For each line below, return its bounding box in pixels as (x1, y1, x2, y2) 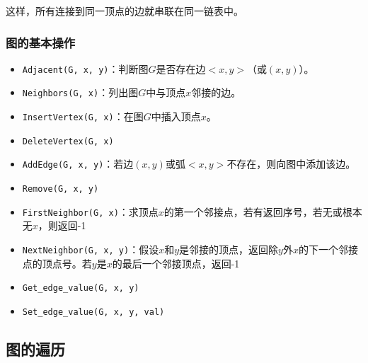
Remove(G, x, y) (22, 184, 99, 195)
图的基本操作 (6, 33, 76, 51)
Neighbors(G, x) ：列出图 (22, 85, 139, 100)
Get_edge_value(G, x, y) (22, 283, 139, 294)
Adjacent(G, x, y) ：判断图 (22, 61, 149, 76)
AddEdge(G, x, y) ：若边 (22, 156, 134, 171)
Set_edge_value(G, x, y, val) (22, 306, 165, 317)
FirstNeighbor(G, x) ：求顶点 (22, 204, 159, 219)
